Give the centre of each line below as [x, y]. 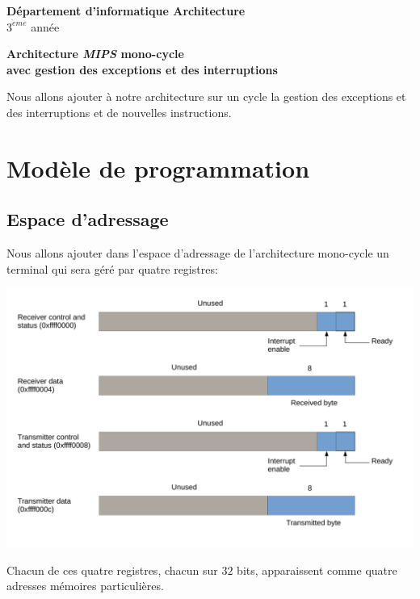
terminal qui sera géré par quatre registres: [112, 268]
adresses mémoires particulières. [85, 586]
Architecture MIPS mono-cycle [95, 54]
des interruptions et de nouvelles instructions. [119, 113]
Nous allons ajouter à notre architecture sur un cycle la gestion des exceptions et [206, 96]
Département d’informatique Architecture [126, 10]
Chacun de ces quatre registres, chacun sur [112, 570]
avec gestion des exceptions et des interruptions [142, 69]
